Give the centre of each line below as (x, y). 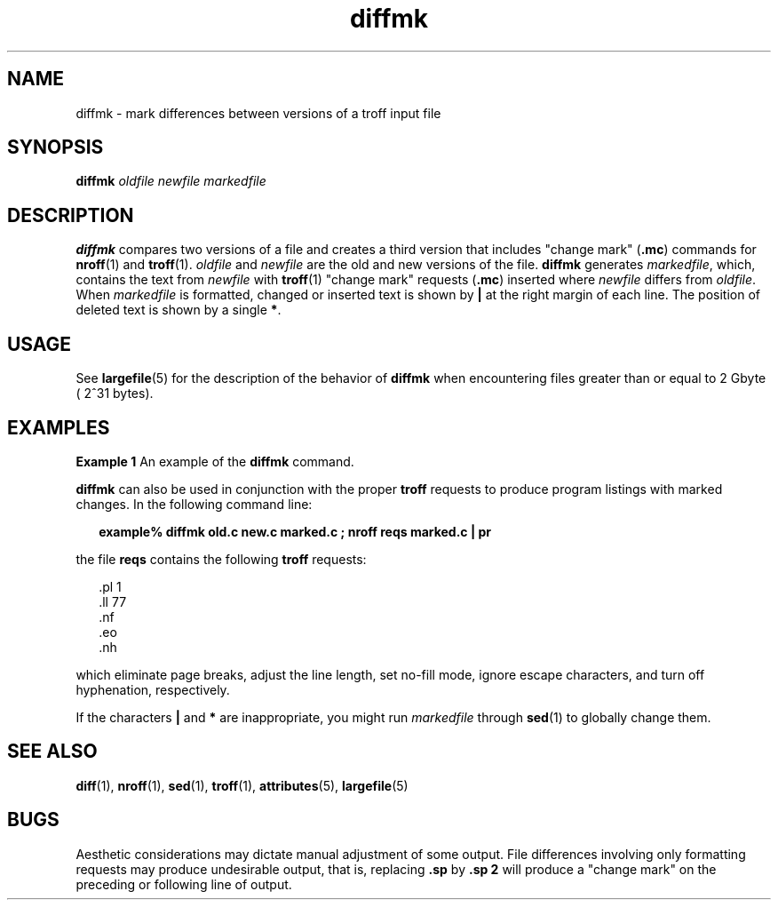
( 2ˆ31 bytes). (115, 394)
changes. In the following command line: (194, 504)
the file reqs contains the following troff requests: (221, 559)
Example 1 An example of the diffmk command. (215, 461)
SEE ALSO (52, 752)
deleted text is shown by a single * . (179, 310)
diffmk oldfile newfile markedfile (171, 181)
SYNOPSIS (56, 147)
